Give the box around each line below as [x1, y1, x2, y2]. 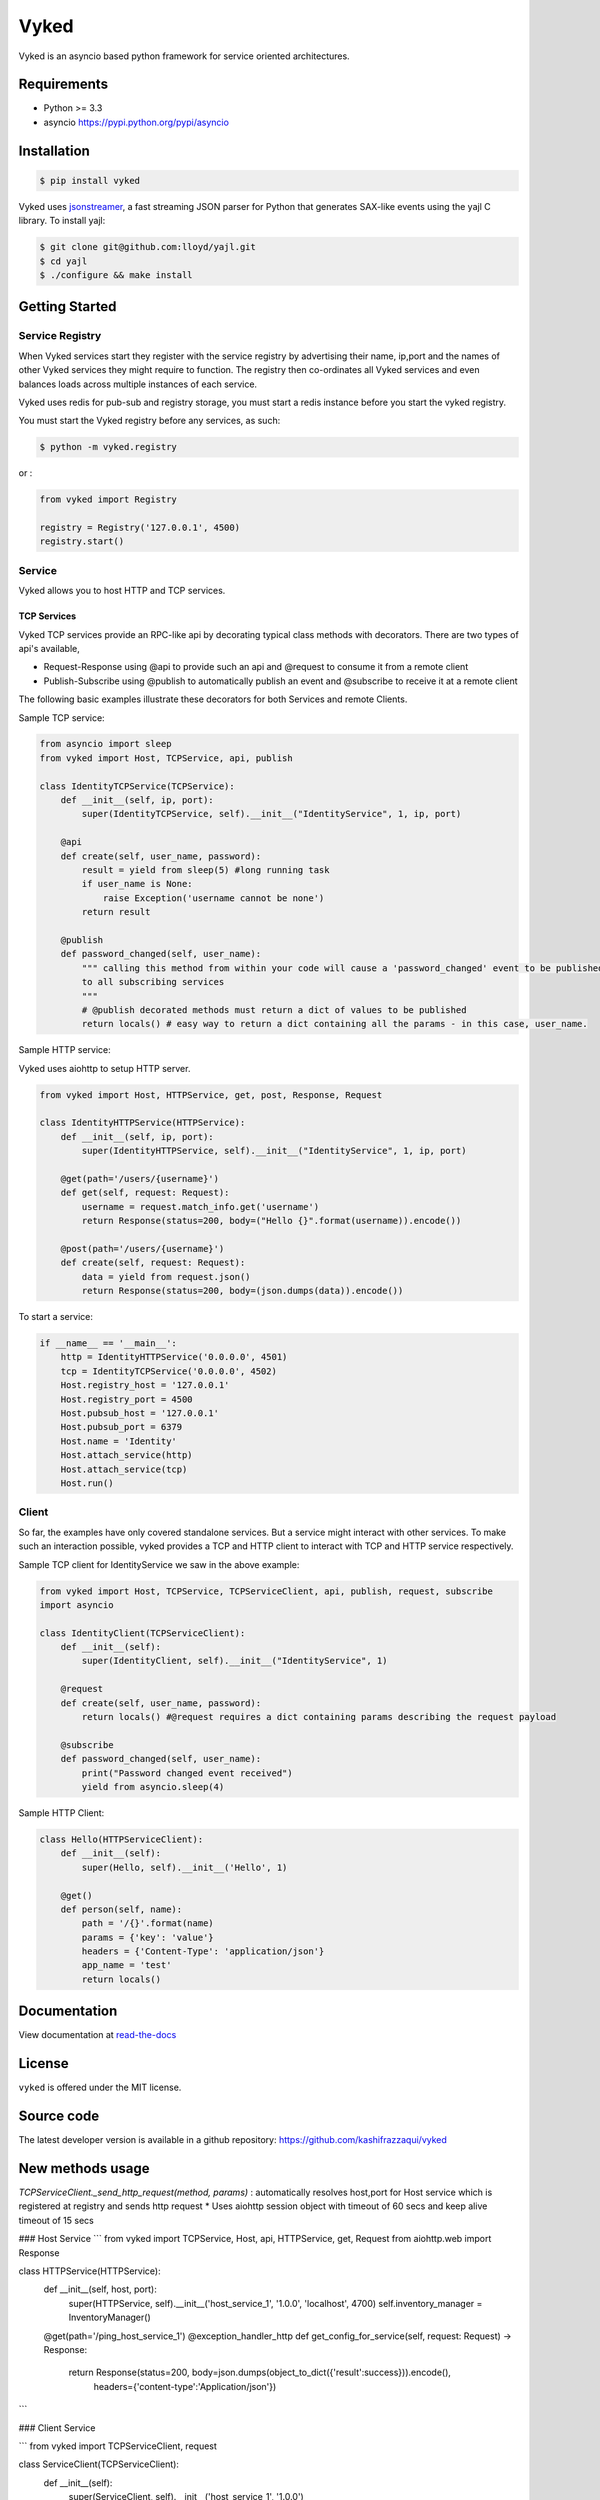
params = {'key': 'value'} [81, 1931, 214, 1943]
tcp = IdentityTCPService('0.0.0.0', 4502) [60, 1365, 277, 1377]
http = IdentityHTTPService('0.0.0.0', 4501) [60, 1351, 288, 1363]
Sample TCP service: [18, 711, 105, 724]
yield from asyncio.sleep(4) [81, 1781, 225, 1792]
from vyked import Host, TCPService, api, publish [39, 752, 294, 764]
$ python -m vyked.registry [39, 441, 177, 453]
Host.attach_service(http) [60, 1450, 194, 1461]
